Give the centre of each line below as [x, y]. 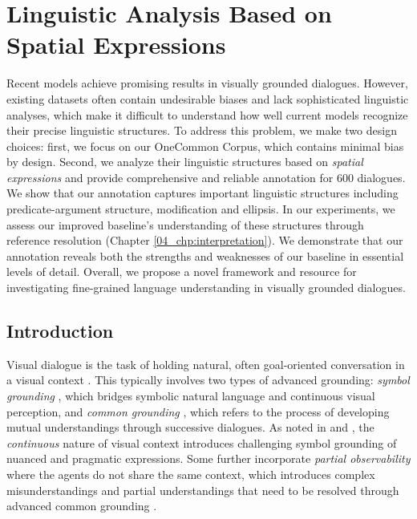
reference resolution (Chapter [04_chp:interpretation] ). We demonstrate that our [205, 240]
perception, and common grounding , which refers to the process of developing [198, 411]
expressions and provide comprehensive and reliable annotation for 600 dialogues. [206, 177]
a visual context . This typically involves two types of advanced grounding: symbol [208, 380]
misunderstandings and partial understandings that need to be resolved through [203, 490]
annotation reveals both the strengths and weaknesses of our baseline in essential [205, 255]
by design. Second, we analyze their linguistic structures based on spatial [185, 162]
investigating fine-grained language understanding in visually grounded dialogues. [206, 288]
